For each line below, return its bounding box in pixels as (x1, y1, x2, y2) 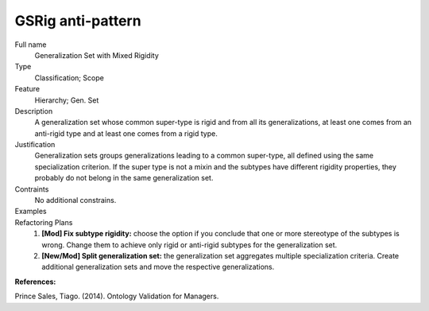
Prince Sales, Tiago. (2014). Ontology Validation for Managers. (14, 291, 219, 301)
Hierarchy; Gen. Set (34, 95, 99, 105)
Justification (14, 140, 56, 150)
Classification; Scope (34, 72, 105, 83)
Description (14, 106, 53, 115)
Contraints (14, 184, 49, 194)
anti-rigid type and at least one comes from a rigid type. (34, 128, 218, 138)
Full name (14, 40, 47, 49)
